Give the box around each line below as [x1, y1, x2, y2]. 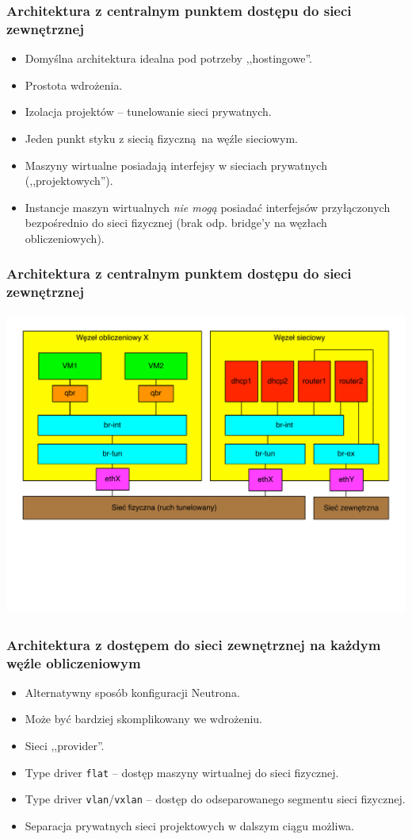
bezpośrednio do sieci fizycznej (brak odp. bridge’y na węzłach [25, 214, 327, 231]
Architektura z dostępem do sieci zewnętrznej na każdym [6, 634, 381, 654]
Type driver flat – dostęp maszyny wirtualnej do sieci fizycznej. [25, 764, 339, 780]
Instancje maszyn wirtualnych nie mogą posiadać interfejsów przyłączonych [25, 198, 391, 215]
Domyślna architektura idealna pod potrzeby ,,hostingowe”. [25, 50, 312, 67]
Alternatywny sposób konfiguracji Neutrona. [25, 683, 240, 700]
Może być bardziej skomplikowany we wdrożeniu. [25, 710, 262, 727]
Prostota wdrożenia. [25, 76, 123, 93]
